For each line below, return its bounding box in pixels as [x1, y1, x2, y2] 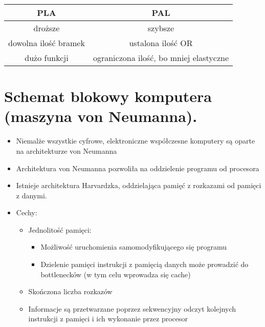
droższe [33, 22, 60, 34]
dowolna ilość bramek [8, 37, 85, 49]
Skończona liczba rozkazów [28, 286, 113, 297]
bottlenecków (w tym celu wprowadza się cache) [40, 269, 191, 279]
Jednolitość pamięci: [28, 224, 92, 235]
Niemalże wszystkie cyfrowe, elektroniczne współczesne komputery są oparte [16, 135, 255, 146]
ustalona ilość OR [129, 37, 193, 49]
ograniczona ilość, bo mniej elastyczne [93, 52, 229, 64]
